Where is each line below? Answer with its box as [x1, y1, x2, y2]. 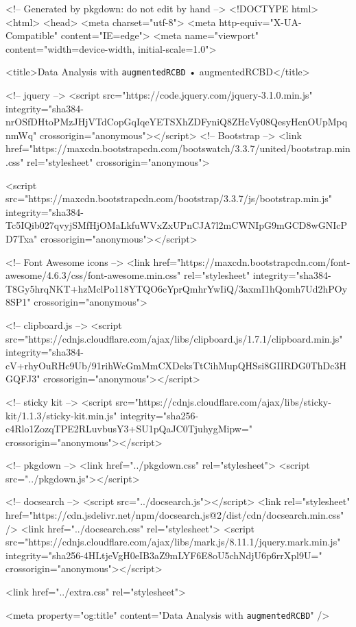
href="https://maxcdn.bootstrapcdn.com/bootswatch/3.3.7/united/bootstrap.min [5, 141, 351, 156]
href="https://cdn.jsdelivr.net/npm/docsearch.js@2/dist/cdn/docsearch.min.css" [5, 508, 344, 522]
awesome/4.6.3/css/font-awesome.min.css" [5, 268, 181, 282]
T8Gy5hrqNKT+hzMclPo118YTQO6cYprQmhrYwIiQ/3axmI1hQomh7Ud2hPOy [5, 281, 348, 295]
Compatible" [5, 28, 58, 42]
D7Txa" [5, 231, 38, 245]
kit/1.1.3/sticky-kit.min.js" [5, 408, 117, 422]
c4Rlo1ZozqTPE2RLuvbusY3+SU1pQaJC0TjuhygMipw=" [5, 421, 253, 436]
